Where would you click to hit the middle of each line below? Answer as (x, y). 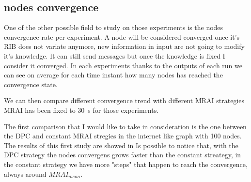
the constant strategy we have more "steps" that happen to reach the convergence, (126, 164)
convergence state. (31, 84)
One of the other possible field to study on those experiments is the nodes (114, 27)
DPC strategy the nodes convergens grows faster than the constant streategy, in (123, 155)
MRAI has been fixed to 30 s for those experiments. (81, 110)
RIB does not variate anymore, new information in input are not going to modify (124, 46)
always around (25, 174)
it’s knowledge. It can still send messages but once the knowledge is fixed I (115, 55)
